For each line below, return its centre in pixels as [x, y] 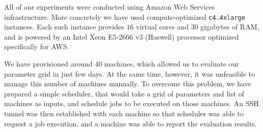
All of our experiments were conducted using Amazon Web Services [110, 7]
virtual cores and [162, 27]
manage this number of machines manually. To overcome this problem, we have [128, 84]
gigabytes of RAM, [230, 27]
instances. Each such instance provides [64, 27]
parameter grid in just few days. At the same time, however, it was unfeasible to [130, 73]
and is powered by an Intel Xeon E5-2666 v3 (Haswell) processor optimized [122, 36]
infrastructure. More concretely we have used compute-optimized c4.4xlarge [125, 16]
